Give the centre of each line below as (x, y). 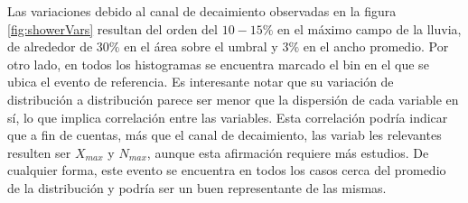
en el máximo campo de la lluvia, (370, 28)
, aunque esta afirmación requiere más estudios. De (288, 152)
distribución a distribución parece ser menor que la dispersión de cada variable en (233, 99)
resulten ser (39, 152)
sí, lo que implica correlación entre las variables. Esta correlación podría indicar (228, 117)
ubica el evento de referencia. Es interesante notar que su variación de (201, 82)
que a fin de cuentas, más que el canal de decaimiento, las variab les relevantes (225, 135)
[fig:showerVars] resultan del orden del (112, 28)
